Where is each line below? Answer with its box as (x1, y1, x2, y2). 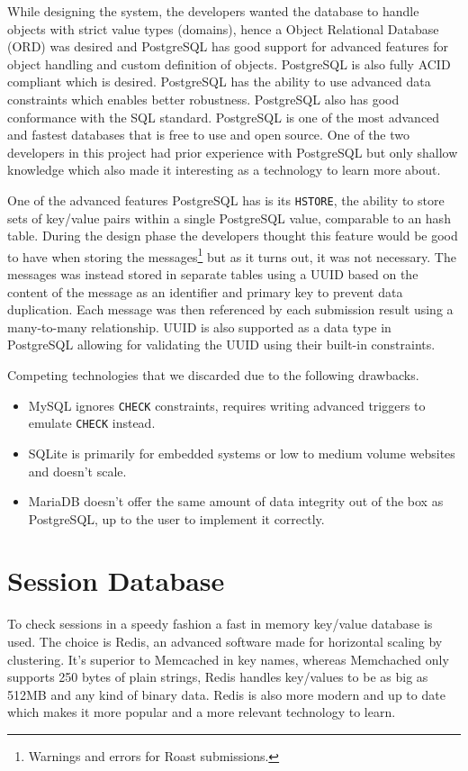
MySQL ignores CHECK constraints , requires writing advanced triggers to (28, 395, 426, 414)
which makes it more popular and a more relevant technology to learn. (7, 703, 396, 721)
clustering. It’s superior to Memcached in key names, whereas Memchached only (7, 649, 449, 668)
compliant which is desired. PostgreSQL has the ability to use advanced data (7, 72, 431, 91)
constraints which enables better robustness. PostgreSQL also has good (7, 89, 400, 108)
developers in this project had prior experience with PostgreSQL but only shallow (7, 142, 458, 161)
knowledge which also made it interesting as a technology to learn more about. (7, 160, 441, 179)
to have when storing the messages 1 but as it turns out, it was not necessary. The (7, 244, 456, 266)
